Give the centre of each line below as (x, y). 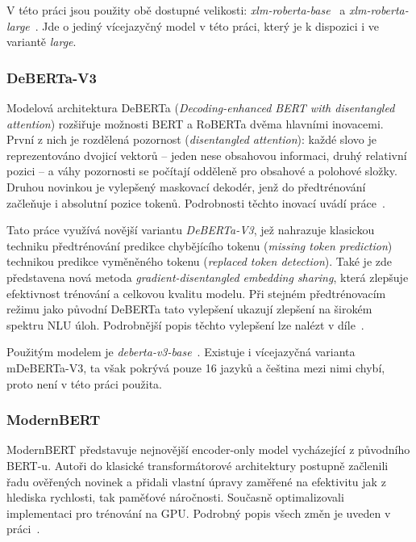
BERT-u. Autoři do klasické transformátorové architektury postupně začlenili (198, 465)
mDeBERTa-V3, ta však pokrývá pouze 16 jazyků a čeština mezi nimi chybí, (196, 367)
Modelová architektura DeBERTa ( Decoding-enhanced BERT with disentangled (201, 107)
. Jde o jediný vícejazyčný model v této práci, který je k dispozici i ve (207, 25)
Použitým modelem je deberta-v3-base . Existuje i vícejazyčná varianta (181, 352)
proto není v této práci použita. (84, 383)
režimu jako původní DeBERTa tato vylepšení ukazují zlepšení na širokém (189, 309)
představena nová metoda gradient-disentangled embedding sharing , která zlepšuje (208, 277)
